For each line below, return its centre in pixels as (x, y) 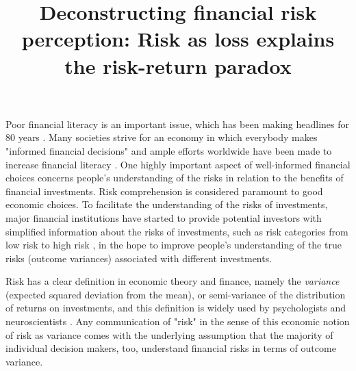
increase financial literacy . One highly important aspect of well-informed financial (178, 164)
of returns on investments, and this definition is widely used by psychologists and (176, 308)
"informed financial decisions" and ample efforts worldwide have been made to (169, 150)
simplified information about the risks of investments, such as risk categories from (177, 231)
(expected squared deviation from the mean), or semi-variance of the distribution (176, 294)
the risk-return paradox (178, 65)
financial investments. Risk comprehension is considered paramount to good (164, 191)
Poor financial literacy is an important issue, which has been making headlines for (178, 124)
